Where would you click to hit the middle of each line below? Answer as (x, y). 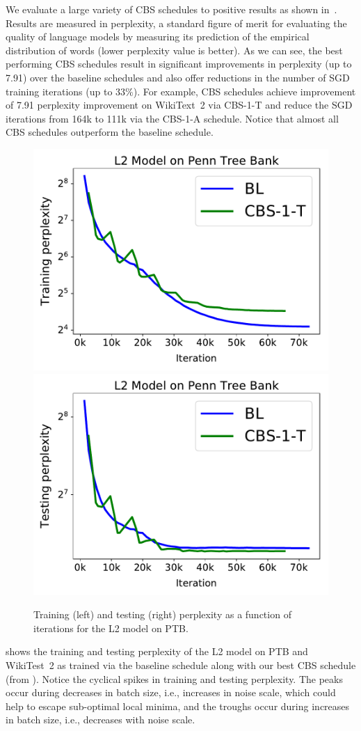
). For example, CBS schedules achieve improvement (244, 91)
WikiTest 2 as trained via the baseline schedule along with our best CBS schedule (181, 665)
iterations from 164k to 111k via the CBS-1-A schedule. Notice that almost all (172, 118)
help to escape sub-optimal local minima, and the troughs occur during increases (178, 706)
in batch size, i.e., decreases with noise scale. (101, 720)
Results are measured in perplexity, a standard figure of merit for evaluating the (176, 23)
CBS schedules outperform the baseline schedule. (110, 132)
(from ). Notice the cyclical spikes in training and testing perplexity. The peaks (174, 678)
